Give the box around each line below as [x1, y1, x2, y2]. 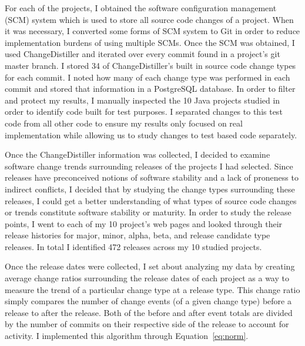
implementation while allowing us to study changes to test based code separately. [5, 128, 297, 141]
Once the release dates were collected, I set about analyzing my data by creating [5, 260, 295, 272]
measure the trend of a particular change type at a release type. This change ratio [5, 283, 300, 295]
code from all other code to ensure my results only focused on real [5, 117, 243, 129]
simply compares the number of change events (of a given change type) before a [5, 295, 291, 307]
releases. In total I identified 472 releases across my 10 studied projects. [5, 240, 262, 252]
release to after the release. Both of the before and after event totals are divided [5, 306, 293, 318]
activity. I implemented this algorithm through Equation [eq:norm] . [5, 330, 249, 342]
